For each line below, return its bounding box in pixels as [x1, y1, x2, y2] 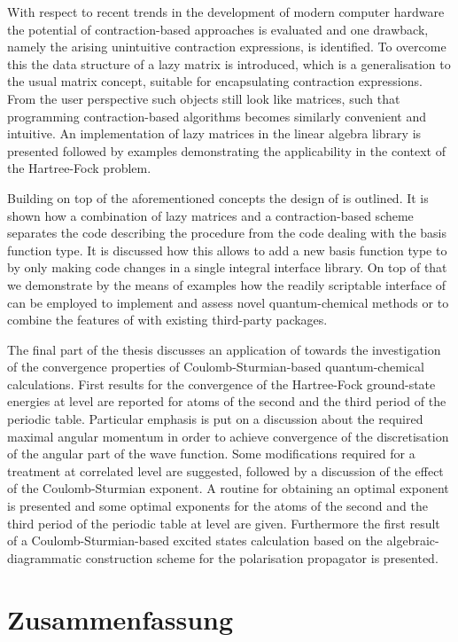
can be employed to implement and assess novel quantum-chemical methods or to [7, 293, 449, 311]
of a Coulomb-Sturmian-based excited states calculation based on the [7, 531, 383, 550]
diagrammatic [7, 548, 82, 567]
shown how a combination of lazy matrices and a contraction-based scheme [7, 206, 414, 224]
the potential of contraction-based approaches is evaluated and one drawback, [7, 20, 429, 38]
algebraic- [386, 531, 439, 550]
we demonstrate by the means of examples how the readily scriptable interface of [7, 275, 446, 294]
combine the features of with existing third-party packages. [7, 310, 328, 329]
